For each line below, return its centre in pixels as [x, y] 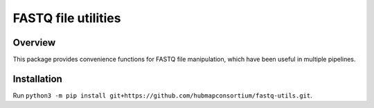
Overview [34, 43]
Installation [37, 79]
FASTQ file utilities [67, 18]
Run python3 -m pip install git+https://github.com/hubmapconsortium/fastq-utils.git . [163, 95]
